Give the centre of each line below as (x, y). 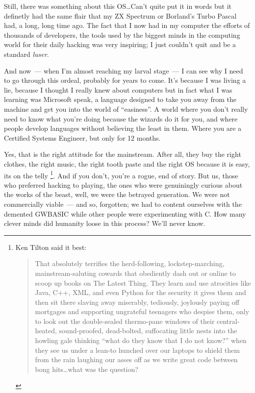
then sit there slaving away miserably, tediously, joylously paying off (137, 302)
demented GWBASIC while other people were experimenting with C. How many (125, 213)
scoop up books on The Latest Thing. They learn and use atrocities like (143, 282)
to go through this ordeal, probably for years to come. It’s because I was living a (125, 80)
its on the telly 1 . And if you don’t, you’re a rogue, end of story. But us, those (121, 174)
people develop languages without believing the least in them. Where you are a (123, 128)
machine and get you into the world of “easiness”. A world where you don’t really (126, 109)
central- (228, 321)
